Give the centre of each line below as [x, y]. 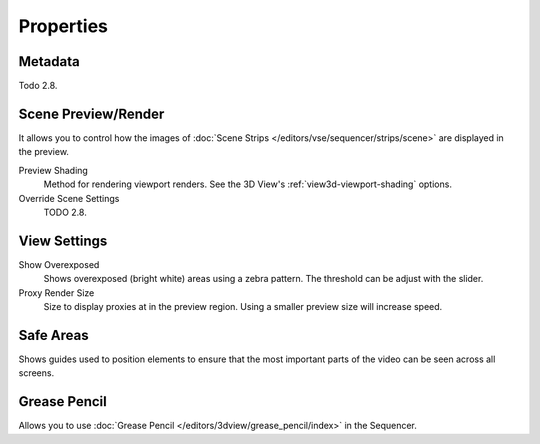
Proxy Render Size [56, 292]
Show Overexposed [59, 264]
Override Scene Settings [69, 198]
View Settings [63, 240]
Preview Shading [53, 170]
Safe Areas [53, 335]
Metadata [49, 61]
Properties [63, 26]
